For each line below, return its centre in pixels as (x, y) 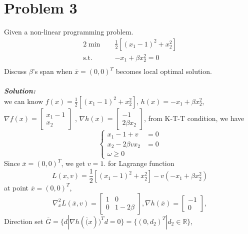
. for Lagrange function (139, 163)
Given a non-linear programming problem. (69, 32)
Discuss (15, 71)
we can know (24, 101)
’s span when (52, 71)
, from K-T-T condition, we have (194, 118)
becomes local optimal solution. (164, 71)
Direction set (24, 221)
